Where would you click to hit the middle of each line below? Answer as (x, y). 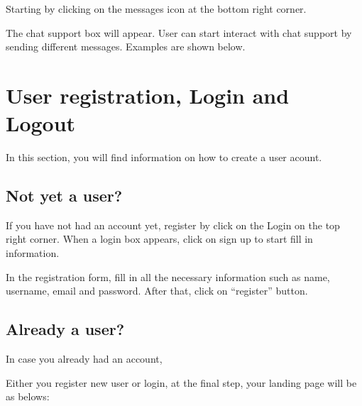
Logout (41, 123)
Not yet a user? (64, 196)
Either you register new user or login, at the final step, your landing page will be (181, 382)
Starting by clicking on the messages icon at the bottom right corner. (156, 9)
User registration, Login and (148, 95)
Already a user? (65, 329)
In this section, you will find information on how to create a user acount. (164, 157)
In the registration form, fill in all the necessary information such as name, (168, 276)
